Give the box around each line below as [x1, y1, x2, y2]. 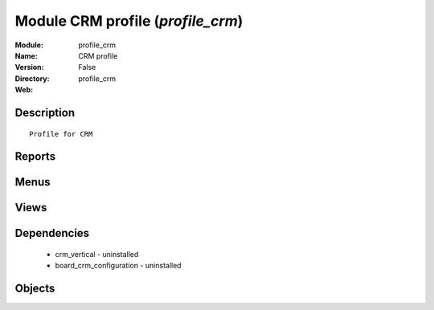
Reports [14, 149, 56, 164]
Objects [14, 282, 55, 296]
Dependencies [14, 226, 90, 240]
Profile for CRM [29, 129, 93, 138]
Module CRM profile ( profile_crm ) [14, 12, 244, 30]
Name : [14, 51, 38, 60]
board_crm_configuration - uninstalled [55, 261, 182, 271]
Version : [14, 63, 44, 72]
